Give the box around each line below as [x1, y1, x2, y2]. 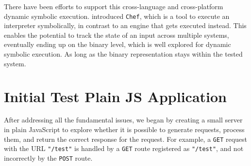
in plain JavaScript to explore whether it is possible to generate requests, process [4, 124, 245, 134]
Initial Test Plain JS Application [4, 87, 227, 106]
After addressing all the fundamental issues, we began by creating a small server [4, 115, 243, 125]
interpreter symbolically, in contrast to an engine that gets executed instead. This [4, 20, 247, 30]
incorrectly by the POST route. [4, 152, 93, 163]
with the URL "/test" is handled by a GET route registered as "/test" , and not [4, 143, 244, 153]
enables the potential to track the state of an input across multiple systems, [4, 30, 229, 40]
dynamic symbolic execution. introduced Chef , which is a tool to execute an [4, 11, 230, 21]
